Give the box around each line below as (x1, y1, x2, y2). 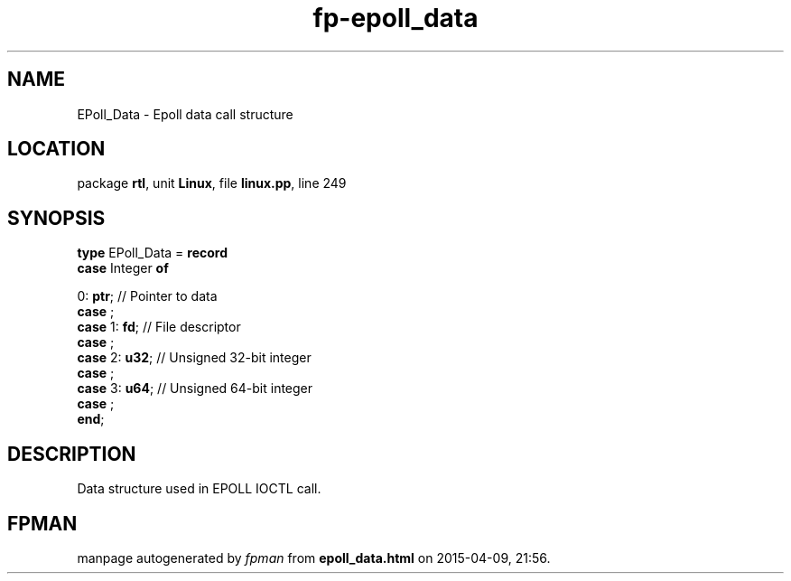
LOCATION (7, 137, 106, 161)
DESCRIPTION (7, 442, 136, 465)
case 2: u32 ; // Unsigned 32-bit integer (77, 350, 312, 366)
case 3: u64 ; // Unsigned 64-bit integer (77, 380, 313, 397)
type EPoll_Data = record (77, 245, 228, 261)
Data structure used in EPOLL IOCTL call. (77, 481, 321, 497)
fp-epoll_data (312, 3, 479, 33)
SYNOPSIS (7, 206, 106, 230)
